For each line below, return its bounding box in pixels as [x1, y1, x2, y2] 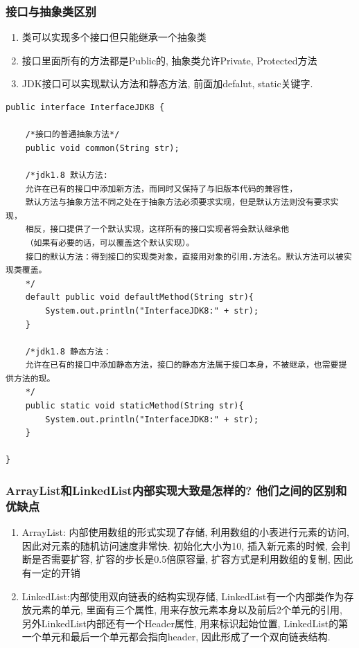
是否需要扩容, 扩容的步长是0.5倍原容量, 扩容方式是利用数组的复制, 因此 [31, 552, 353, 566]
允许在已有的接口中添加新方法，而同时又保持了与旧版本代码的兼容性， [25, 183, 298, 194]
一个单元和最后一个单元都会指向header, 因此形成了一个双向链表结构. [21, 629, 331, 644]
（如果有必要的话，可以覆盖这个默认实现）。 [25, 237, 195, 248]
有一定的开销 [21, 565, 80, 579]
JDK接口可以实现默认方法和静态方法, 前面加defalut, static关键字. [21, 76, 313, 91]
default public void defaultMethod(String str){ [25, 292, 254, 303]
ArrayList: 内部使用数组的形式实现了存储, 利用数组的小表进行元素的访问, [21, 525, 349, 539]
